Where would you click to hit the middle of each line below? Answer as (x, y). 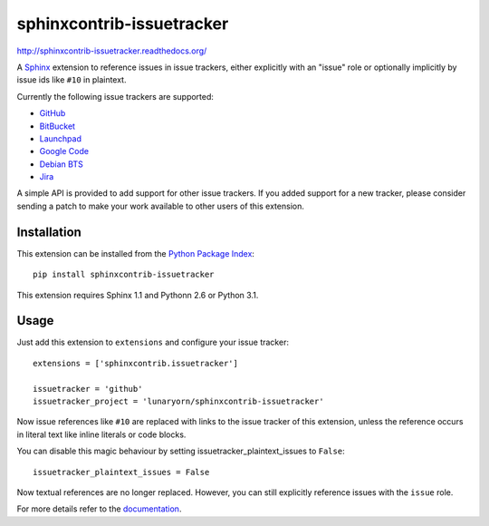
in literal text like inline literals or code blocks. (101, 434)
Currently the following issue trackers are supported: (115, 96)
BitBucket (58, 126)
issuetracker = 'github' (88, 389)
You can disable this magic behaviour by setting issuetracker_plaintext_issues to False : (181, 451)
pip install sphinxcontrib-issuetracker (124, 275)
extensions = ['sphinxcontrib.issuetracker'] (136, 363)
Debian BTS (61, 164)
